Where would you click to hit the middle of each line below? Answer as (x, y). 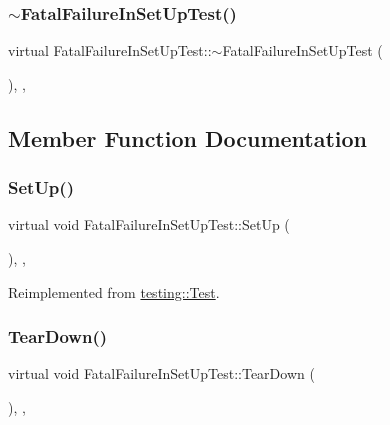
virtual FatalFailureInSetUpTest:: (110, 50)
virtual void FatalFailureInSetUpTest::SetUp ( (149, 224)
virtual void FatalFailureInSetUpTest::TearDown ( (161, 373)
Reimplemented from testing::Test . (114, 291)
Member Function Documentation (188, 137)
